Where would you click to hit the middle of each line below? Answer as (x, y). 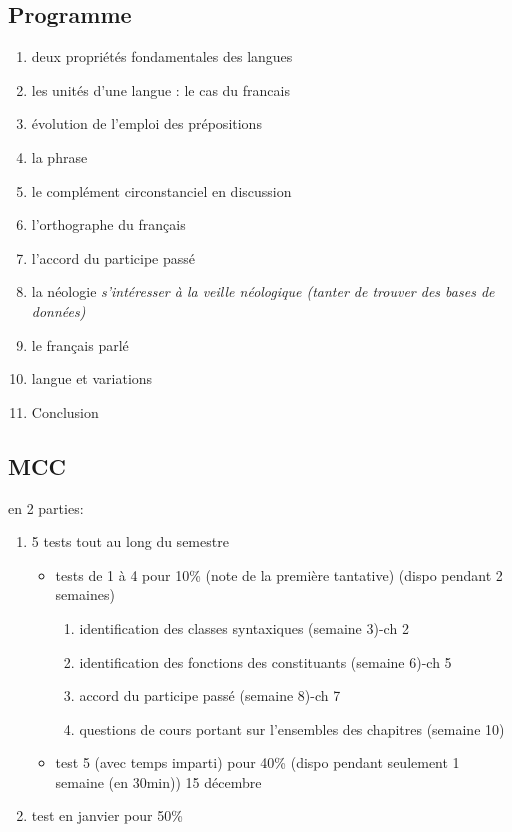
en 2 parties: (46, 507)
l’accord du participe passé (113, 257)
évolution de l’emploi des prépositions (146, 123)
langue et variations (92, 378)
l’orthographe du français (108, 224)
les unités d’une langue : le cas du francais (160, 89)
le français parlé (80, 344)
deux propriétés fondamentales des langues (162, 56)
